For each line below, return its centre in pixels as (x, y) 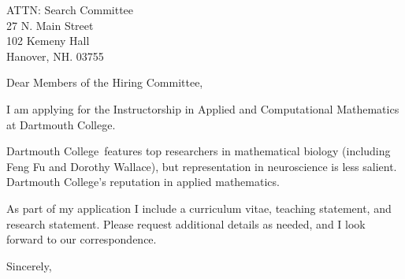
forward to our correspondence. (82, 239)
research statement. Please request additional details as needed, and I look (186, 223)
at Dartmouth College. (61, 124)
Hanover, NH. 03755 (55, 56)
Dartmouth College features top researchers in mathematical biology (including (199, 151)
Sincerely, (29, 265)
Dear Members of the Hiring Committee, (105, 82)
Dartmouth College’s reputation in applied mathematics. (143, 182)
